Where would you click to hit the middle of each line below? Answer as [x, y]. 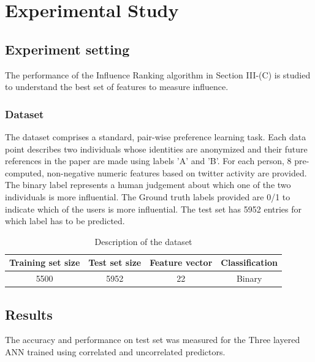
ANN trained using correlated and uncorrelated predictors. [115, 352]
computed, [25, 172]
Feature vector [181, 262]
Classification [249, 262]
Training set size [45, 262]
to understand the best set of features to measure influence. [117, 87]
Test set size [115, 262]
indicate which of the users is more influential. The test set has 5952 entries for [154, 209]
